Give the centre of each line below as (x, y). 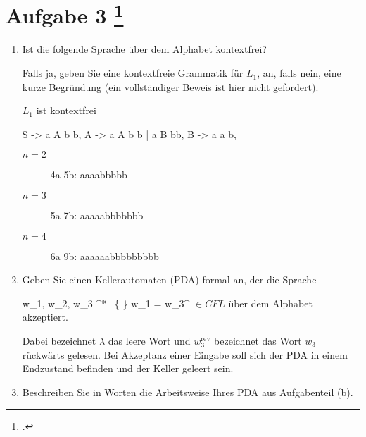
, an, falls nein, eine (299, 73)
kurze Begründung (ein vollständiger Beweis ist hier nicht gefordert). (170, 86)
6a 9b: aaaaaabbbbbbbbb (105, 256)
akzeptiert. (45, 317)
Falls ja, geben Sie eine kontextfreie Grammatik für (133, 73)
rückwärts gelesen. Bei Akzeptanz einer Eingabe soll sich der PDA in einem (185, 354)
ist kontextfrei (66, 110)
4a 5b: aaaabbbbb (89, 174)
